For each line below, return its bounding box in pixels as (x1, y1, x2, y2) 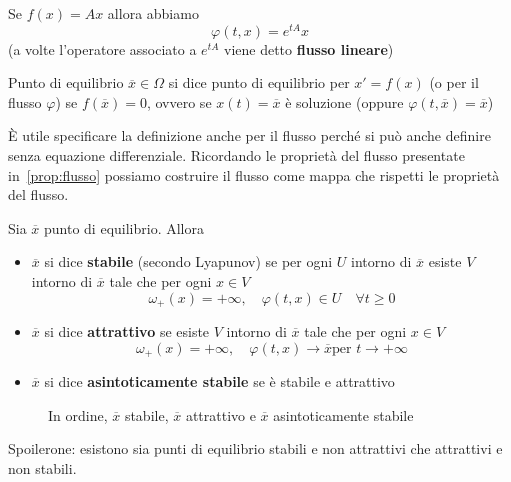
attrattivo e (185, 404, 256, 425)
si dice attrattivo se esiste (44, 321, 210, 342)
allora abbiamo (107, 3, 199, 23)
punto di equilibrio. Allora (44, 217, 204, 238)
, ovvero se (146, 91, 212, 112)
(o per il (429, 72, 479, 93)
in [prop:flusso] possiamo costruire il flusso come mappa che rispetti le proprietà (8, 164, 500, 185)
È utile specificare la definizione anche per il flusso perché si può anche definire (8, 125, 491, 146)
